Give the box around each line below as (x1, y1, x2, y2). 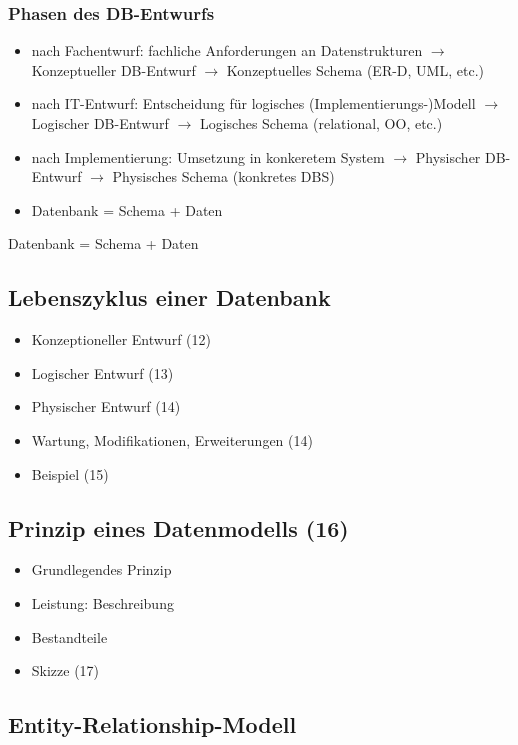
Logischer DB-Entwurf (31, 113, 169, 133)
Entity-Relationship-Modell (8, 709, 297, 740)
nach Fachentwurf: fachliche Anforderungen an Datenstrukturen (31, 40, 423, 61)
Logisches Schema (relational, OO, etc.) (199, 113, 443, 133)
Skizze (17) (31, 660, 100, 681)
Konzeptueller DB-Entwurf (31, 59, 196, 80)
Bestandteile (31, 626, 108, 647)
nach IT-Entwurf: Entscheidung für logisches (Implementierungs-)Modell (31, 93, 476, 114)
